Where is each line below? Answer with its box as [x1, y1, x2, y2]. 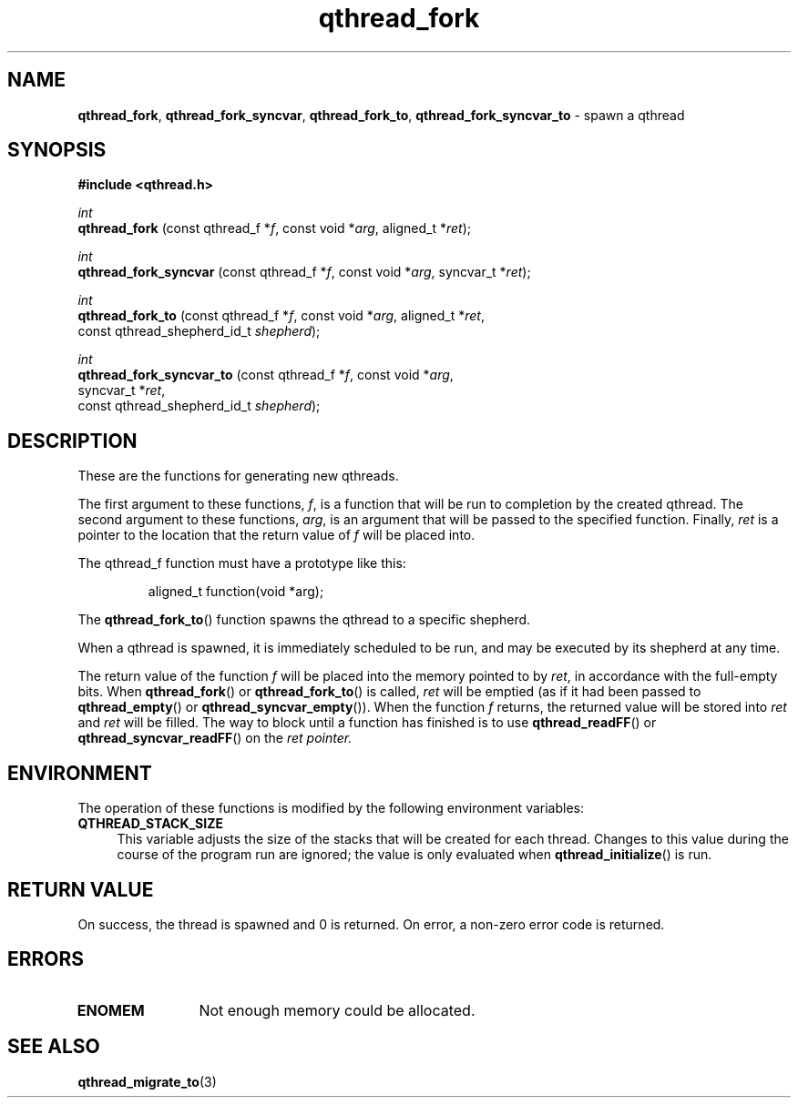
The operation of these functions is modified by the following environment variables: [77, 800, 585, 816]
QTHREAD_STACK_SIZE [77, 816, 224, 832]
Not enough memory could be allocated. [199, 1000, 476, 1019]
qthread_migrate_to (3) [77, 1073, 217, 1090]
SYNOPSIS [7, 138, 107, 162]
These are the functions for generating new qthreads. [77, 468, 399, 484]
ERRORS [7, 948, 85, 971]
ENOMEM [77, 1000, 145, 1019]
